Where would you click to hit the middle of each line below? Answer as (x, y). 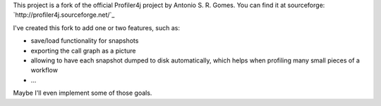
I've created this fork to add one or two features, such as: (96, 27)
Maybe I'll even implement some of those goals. (83, 93)
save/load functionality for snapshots (85, 41)
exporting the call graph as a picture (83, 51)
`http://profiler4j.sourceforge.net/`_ (64, 15)
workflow (44, 70)
